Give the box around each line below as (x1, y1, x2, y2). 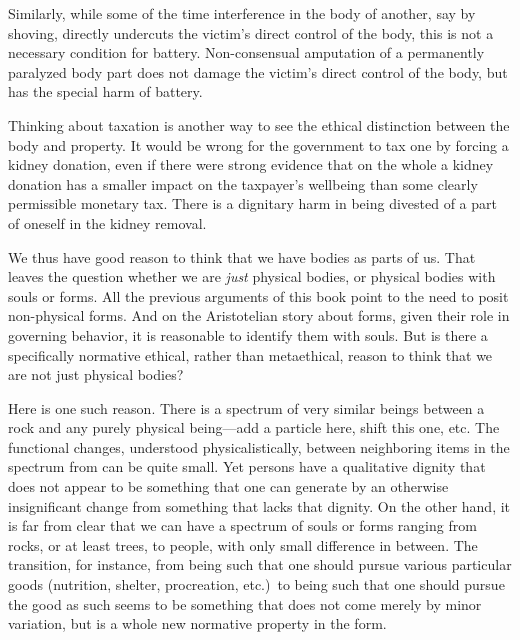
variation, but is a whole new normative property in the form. (8, 613, 387, 634)
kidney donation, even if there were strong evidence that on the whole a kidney (8, 154, 494, 175)
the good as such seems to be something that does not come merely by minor (8, 593, 482, 614)
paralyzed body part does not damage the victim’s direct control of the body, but (8, 61, 508, 82)
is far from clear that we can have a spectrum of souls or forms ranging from (8, 515, 477, 536)
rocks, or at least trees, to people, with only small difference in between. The (8, 534, 478, 555)
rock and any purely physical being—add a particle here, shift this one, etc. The (8, 417, 500, 438)
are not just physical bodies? (8, 364, 184, 385)
